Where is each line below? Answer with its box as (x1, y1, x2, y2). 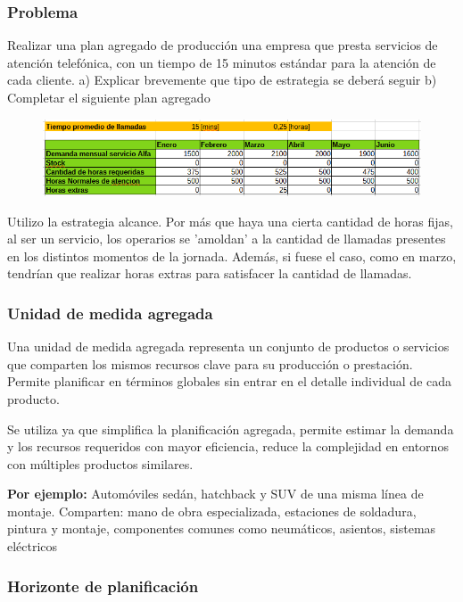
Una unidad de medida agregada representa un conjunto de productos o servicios (7, 337, 450, 356)
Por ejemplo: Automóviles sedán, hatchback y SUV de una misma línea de (7, 484, 424, 503)
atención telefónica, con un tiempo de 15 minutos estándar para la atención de (7, 53, 436, 71)
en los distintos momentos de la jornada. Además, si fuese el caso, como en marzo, (7, 246, 457, 265)
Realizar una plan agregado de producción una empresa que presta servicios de (7, 36, 438, 54)
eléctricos (7, 537, 58, 556)
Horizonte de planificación (7, 574, 199, 597)
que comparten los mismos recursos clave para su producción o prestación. (7, 354, 413, 373)
